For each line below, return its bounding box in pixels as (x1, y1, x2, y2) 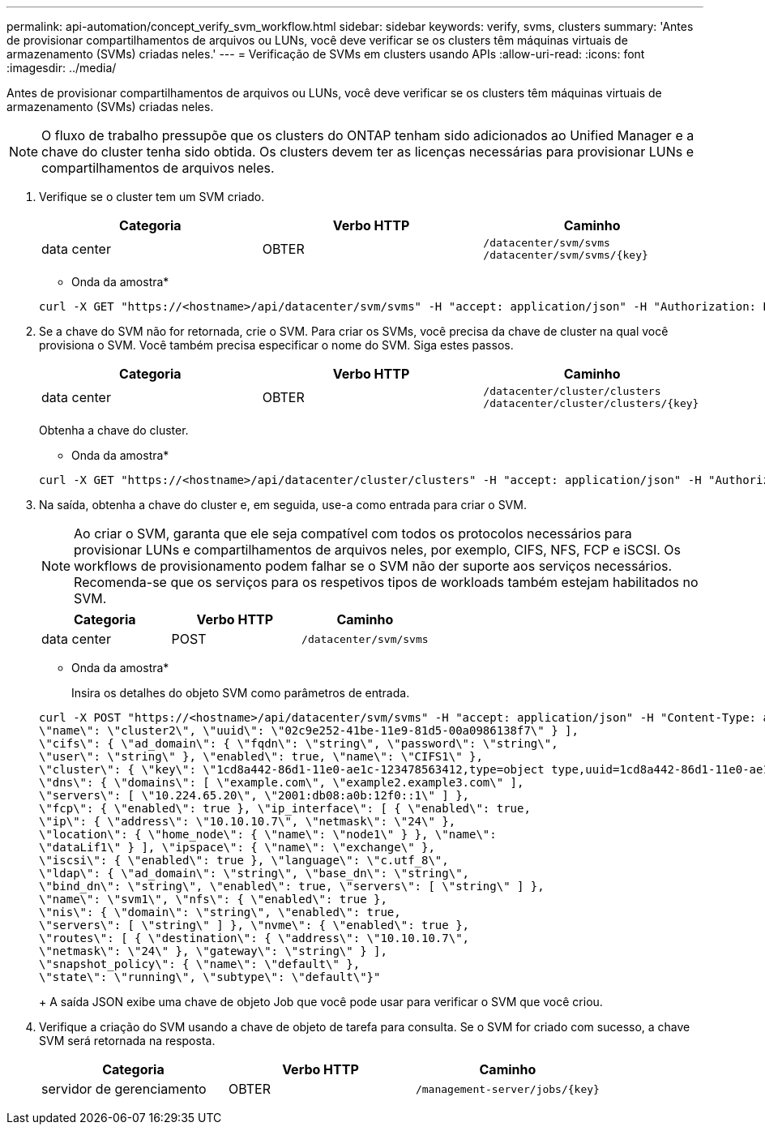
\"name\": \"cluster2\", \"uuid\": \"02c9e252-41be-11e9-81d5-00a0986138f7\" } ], (39, 724, 579, 737)
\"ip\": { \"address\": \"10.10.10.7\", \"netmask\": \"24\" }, (39, 815, 456, 828)
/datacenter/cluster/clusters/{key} (483, 397, 699, 409)
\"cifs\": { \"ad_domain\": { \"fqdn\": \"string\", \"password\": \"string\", (39, 737, 558, 750)
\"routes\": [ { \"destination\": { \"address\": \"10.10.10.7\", (39, 932, 470, 945)
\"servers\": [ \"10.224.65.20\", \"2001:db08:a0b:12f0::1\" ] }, (39, 789, 470, 802)
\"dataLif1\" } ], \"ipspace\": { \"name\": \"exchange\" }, (39, 841, 435, 854)
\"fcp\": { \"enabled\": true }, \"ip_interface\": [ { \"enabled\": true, (39, 802, 531, 815)
